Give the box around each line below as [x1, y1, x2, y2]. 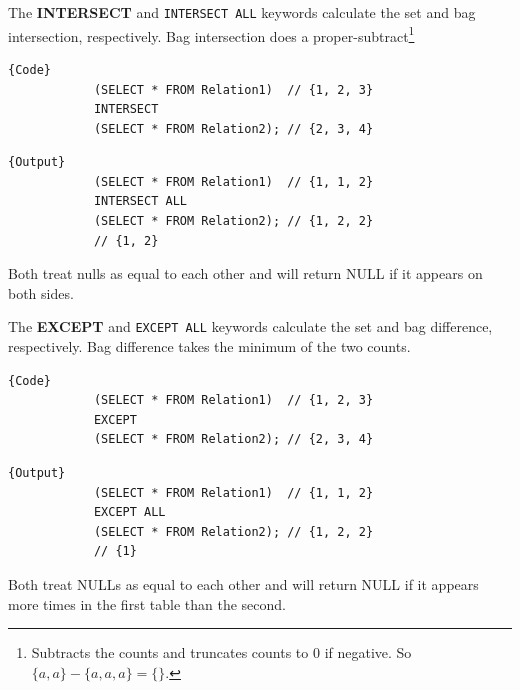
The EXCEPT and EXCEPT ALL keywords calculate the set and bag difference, [8, 316, 493, 337]
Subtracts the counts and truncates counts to [31, 642, 309, 663]
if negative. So [324, 642, 412, 663]
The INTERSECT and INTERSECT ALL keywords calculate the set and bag [8, 2, 476, 22]
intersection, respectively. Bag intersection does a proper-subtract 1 [8, 22, 415, 46]
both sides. [8, 282, 74, 303]
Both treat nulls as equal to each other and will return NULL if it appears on [8, 263, 483, 284]
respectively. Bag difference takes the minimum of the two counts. [8, 336, 411, 357]
